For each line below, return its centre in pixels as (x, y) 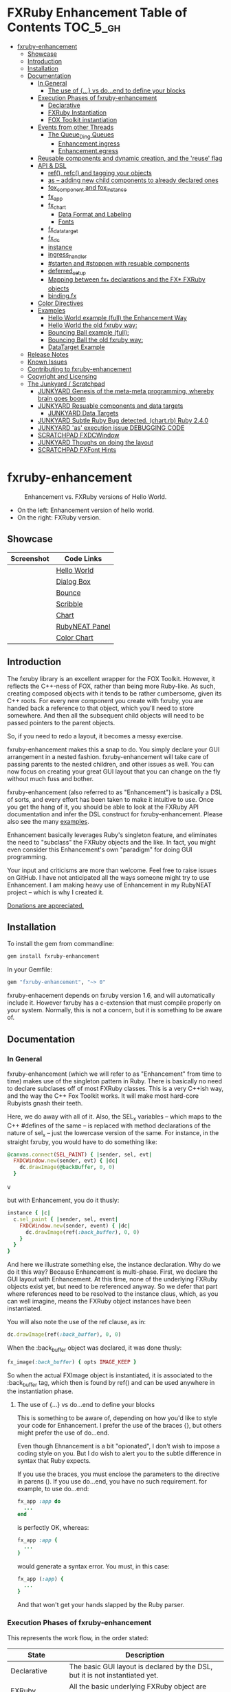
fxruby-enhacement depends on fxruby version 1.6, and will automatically (111, 996)
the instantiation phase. (40, 1391)
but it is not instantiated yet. (114, 1675)
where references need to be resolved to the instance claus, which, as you (113, 1294)
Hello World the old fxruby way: (92, 325)
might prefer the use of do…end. (63, 1433)
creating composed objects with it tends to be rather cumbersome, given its (114, 693)
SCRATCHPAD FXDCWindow (78, 435)
